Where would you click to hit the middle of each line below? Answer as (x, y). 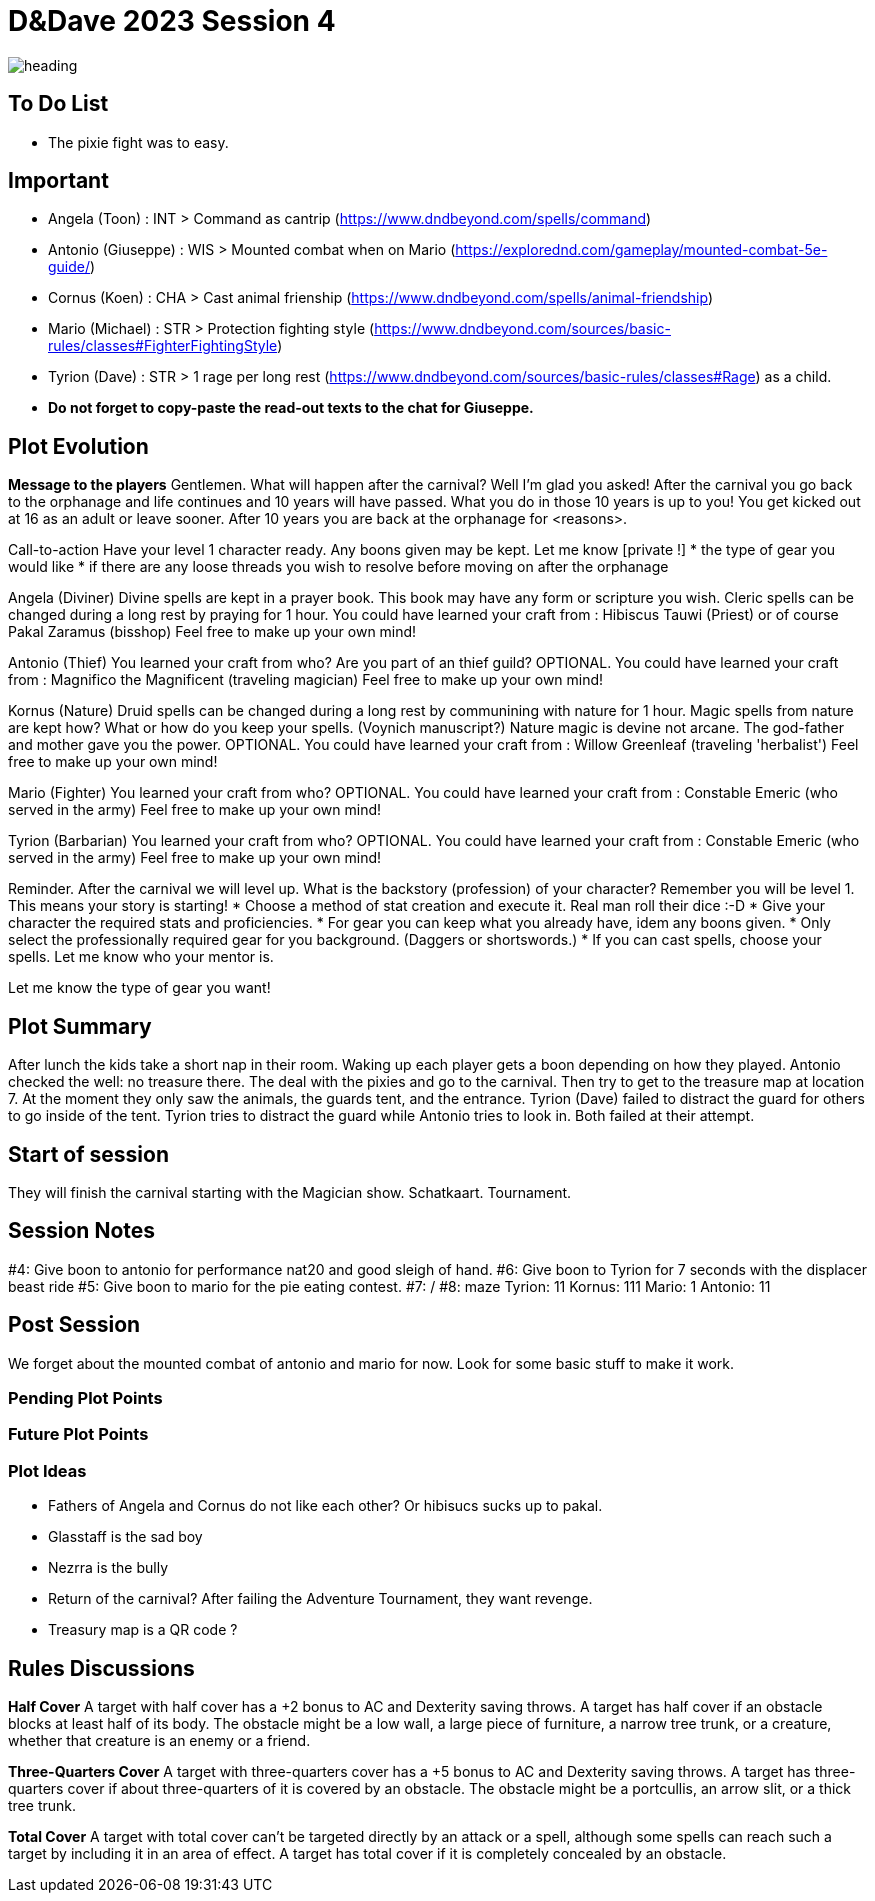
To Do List (58, 104)
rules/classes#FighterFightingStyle (163, 346)
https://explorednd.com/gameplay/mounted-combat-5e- (641, 250)
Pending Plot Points (85, 1398)
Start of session (89, 1154)
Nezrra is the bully (108, 1568)
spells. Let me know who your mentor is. (141, 957)
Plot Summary (80, 1026)
